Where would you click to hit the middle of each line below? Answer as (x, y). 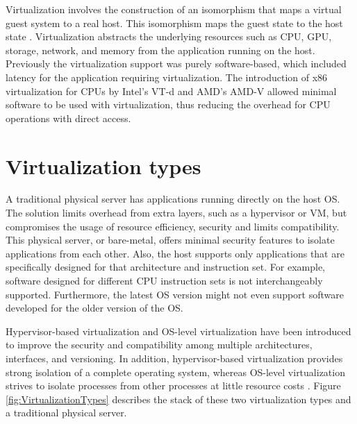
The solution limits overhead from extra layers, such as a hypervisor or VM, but (176, 213)
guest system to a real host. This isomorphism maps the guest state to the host (174, 23)
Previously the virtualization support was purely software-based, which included (176, 63)
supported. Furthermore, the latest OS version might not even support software (175, 294)
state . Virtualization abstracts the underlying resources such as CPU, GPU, (169, 36)
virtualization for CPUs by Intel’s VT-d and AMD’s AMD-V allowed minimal (171, 91)
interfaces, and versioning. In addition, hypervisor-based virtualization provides (174, 358)
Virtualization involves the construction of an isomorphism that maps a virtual (174, 9)
